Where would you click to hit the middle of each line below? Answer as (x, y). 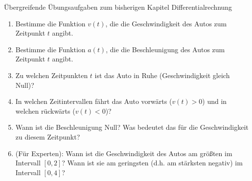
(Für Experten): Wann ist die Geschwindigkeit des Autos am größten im (124, 153)
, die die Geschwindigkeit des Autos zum (166, 23)
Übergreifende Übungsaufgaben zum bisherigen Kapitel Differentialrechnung (118, 7)
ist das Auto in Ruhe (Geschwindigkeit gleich (162, 75)
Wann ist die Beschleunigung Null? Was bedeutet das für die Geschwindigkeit (132, 127)
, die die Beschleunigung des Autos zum (165, 49)
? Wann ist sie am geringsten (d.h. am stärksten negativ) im (152, 163)
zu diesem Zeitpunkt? (48, 136)
